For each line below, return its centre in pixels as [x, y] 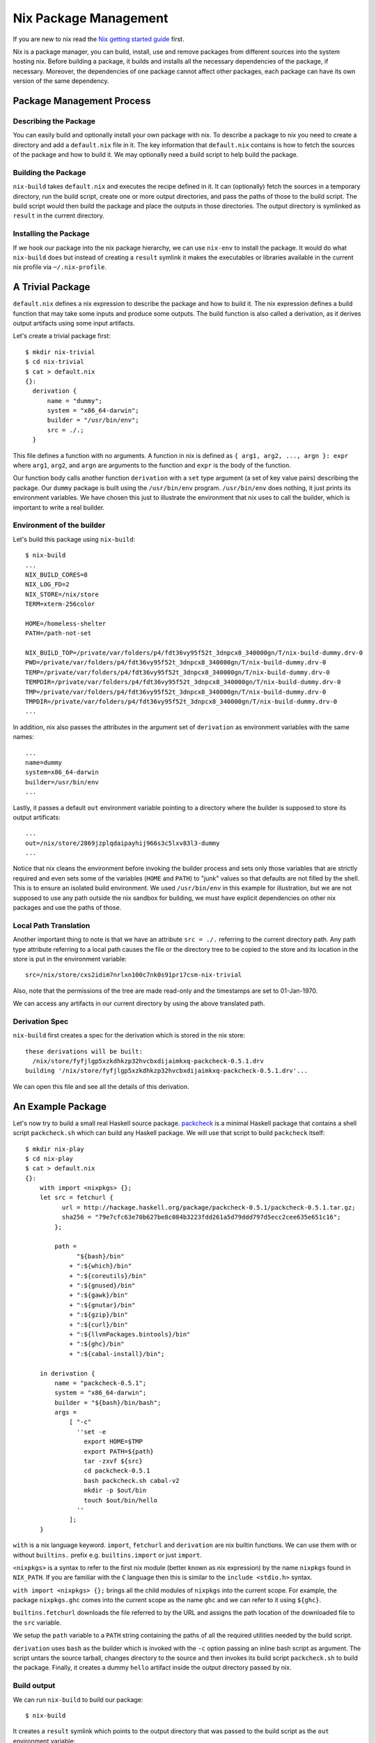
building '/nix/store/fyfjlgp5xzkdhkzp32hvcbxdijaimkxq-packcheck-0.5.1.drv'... [167, 1071]
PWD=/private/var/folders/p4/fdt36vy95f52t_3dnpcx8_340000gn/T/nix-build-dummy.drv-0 [176, 663]
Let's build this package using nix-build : [74, 539]
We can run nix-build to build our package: [78, 1699]
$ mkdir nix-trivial [60, 352]
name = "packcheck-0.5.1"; [101, 1383]
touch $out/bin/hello [121, 1500]
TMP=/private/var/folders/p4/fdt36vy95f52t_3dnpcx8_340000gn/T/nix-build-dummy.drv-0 [176, 692]
